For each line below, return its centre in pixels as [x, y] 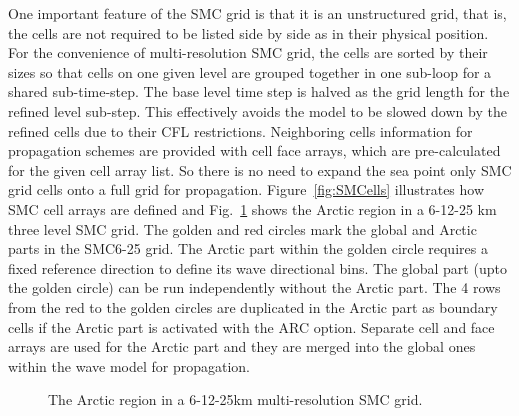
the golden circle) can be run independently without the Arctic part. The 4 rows [254, 287]
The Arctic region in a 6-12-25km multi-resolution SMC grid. [235, 399]
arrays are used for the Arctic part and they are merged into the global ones [242, 346]
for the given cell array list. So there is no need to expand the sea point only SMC [260, 169]
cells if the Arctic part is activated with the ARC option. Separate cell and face [251, 326]
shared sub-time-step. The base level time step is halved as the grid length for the [259, 91]
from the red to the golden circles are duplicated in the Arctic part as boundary [253, 306]
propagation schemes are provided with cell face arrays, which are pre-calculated [254, 150]
